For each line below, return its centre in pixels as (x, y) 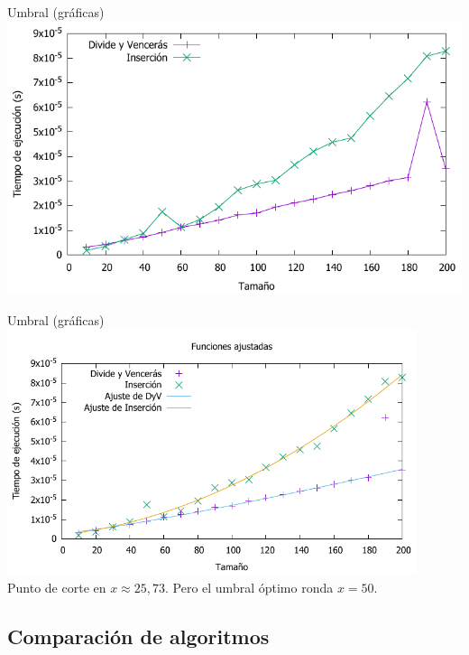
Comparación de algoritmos (138, 636)
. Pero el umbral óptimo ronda (249, 587)
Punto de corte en (57, 587)
